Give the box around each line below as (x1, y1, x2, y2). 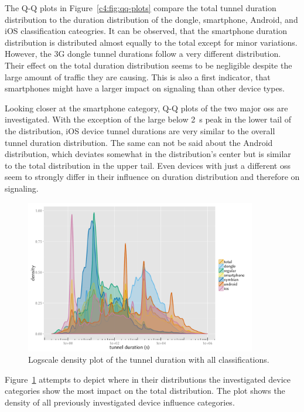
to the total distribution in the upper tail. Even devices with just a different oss (5, 159, 291, 171)
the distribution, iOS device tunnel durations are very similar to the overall (5, 124, 275, 137)
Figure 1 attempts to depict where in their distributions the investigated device (5, 373, 291, 385)
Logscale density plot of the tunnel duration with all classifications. (28, 353, 269, 366)
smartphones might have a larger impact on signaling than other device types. (5, 82, 285, 94)
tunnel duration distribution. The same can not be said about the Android (5, 136, 273, 148)
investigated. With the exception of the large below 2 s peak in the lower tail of (5, 113, 292, 125)
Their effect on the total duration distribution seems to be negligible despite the (5, 59, 292, 71)
